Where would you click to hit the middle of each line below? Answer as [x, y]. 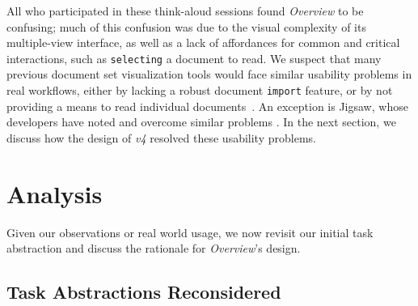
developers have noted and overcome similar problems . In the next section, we [201, 122]
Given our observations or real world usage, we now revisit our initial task [190, 232]
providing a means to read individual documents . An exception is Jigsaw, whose [207, 106]
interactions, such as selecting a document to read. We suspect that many [194, 58]
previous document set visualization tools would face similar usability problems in [209, 74]
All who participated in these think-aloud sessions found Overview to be [185, 11]
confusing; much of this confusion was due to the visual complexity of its [186, 26]
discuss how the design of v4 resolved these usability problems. [161, 137]
